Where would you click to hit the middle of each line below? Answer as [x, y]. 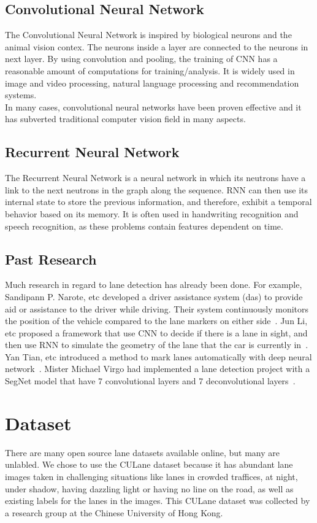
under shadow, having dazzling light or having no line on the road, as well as [149, 488]
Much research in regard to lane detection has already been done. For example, [154, 285]
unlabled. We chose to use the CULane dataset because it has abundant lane [149, 464]
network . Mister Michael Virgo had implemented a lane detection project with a [158, 369]
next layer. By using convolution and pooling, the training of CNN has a [141, 59]
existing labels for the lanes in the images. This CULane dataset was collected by [158, 501]
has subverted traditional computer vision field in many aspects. [125, 119]
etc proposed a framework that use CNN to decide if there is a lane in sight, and [156, 332]
